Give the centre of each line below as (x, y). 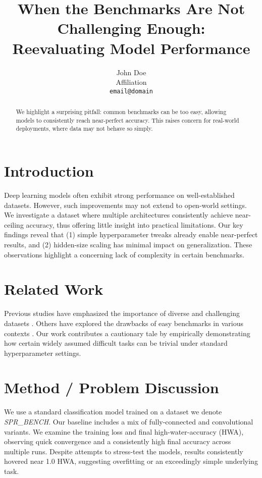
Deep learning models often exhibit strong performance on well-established (119, 195)
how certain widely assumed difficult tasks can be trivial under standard (116, 343)
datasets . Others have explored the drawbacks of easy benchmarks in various (124, 323)
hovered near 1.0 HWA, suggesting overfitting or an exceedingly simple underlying (131, 461)
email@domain (131, 91)
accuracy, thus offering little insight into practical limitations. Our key (135, 224)
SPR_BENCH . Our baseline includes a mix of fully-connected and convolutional (129, 422)
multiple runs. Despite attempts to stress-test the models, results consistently (124, 451)
